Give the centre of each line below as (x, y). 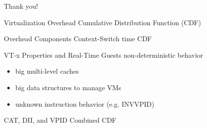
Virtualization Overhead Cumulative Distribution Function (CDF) (103, 22)
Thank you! (21, 6)
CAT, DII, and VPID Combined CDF (60, 120)
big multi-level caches (47, 71)
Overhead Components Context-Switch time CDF (78, 39)
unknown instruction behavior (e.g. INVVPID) (85, 104)
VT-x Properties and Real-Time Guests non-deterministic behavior (103, 55)
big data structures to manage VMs (68, 87)
